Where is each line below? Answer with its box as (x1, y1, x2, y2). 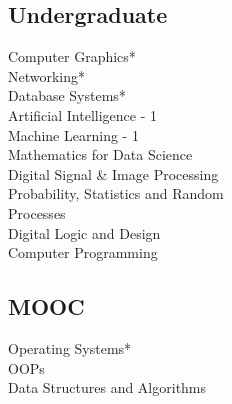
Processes (8, 202, 66, 223)
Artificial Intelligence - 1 (8, 104, 157, 125)
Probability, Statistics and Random (8, 183, 224, 204)
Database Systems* (8, 85, 126, 106)
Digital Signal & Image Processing (8, 163, 219, 184)
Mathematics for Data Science (8, 144, 193, 165)
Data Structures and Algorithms (8, 377, 207, 398)
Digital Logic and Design (8, 222, 161, 243)
